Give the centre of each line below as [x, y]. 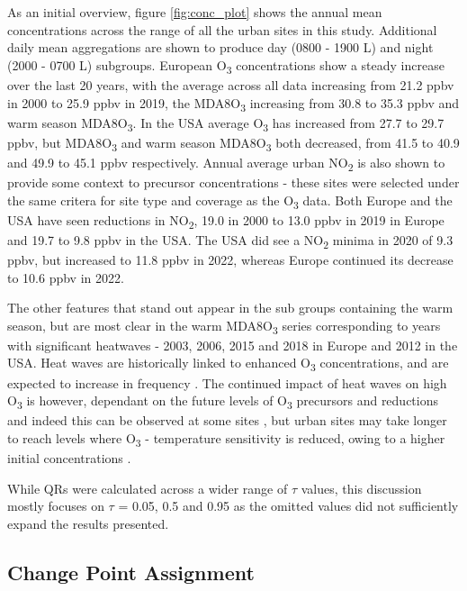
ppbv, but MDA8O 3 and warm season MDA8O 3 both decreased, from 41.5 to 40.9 [233, 143]
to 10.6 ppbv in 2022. [66, 277]
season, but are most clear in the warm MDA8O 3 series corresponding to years [224, 326]
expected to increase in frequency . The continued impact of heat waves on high [227, 382]
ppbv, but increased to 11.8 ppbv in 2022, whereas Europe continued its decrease [230, 259]
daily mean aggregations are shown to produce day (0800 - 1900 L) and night [220, 47]
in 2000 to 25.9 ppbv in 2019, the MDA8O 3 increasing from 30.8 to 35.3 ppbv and [233, 104]
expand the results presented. [88, 523]
